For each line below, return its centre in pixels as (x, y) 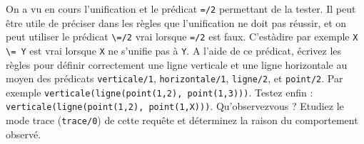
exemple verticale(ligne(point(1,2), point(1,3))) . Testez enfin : (160, 92)
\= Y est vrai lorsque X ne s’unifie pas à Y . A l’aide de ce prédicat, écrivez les (174, 50)
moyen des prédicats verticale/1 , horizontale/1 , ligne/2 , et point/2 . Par (175, 78)
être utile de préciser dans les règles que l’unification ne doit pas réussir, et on (176, 22)
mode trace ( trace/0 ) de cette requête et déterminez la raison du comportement (182, 120)
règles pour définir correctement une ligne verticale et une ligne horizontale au (177, 64)
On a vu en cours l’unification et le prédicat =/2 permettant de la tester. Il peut (181, 9)
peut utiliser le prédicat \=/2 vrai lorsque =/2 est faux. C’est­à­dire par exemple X (182, 37)
